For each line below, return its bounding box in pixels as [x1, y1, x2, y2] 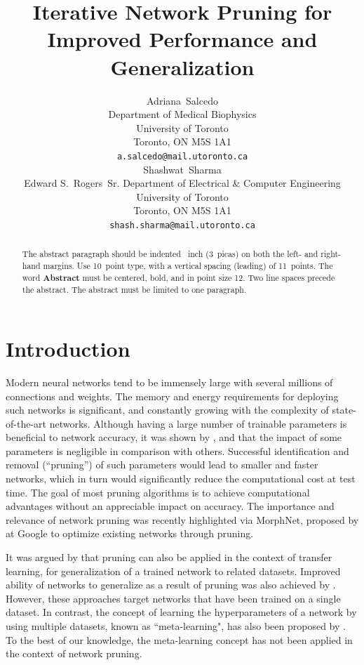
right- [321, 248, 341, 260]
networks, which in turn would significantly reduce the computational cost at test [6, 471, 356, 486]
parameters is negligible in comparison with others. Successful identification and [6, 443, 349, 458]
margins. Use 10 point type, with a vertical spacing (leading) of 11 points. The [43, 260, 333, 272]
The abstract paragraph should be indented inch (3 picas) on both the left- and [22, 248, 318, 260]
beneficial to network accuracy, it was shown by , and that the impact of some [6, 430, 342, 445]
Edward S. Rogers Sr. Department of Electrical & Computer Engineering [24, 176, 341, 190]
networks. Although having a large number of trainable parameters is [49, 416, 347, 430]
